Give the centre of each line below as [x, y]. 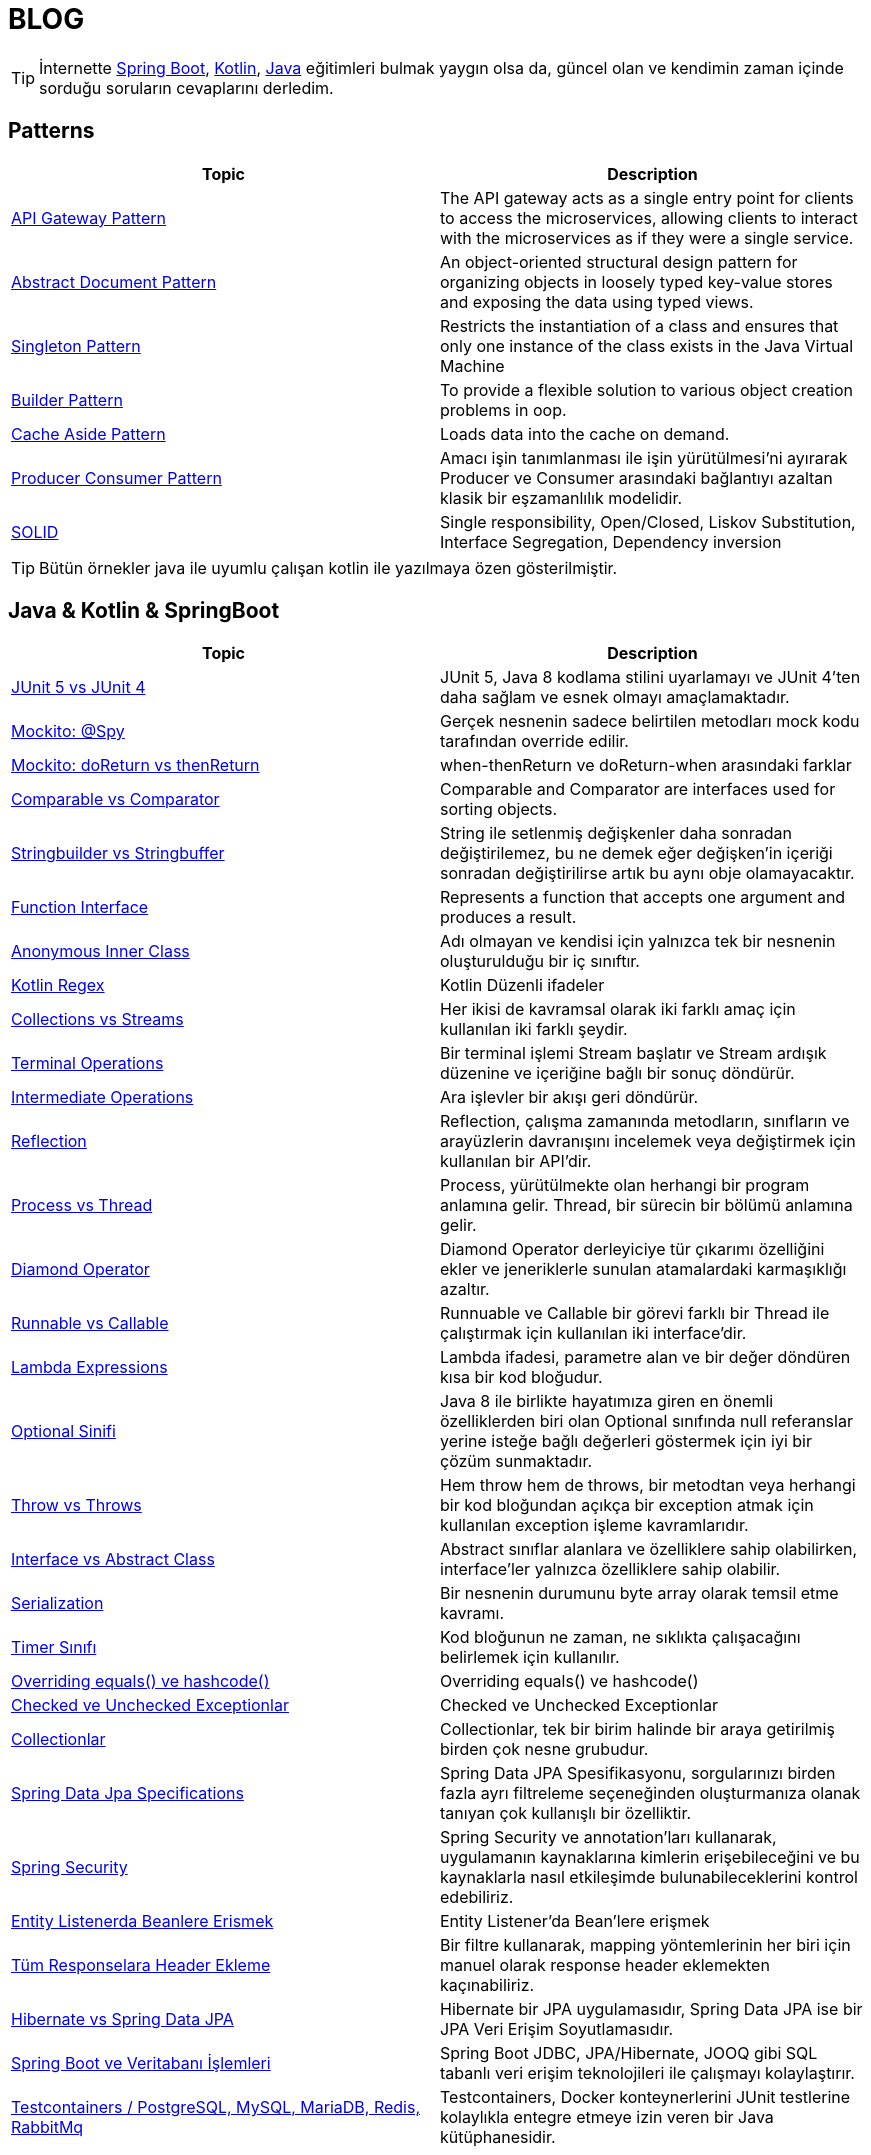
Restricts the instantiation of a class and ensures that [639, 325]
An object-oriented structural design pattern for [619, 261]
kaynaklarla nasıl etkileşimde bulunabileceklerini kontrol [649, 1877]
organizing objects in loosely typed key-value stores [636, 281]
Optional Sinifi [63, 1431]
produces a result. [508, 917]
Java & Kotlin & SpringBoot [144, 611]
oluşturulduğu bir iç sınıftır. [540, 961]
